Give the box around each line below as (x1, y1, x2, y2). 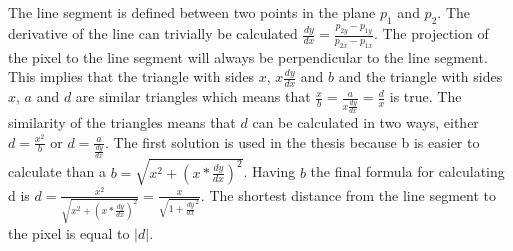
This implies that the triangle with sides (8, 66, 255, 87)
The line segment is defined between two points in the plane (8, 2, 376, 22)
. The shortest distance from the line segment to (200, 184, 496, 205)
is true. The (389, 86, 462, 107)
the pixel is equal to (8, 222, 130, 243)
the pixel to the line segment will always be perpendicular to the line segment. (8, 46, 488, 67)
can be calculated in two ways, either (252, 111, 479, 132)
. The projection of (373, 23, 489, 44)
